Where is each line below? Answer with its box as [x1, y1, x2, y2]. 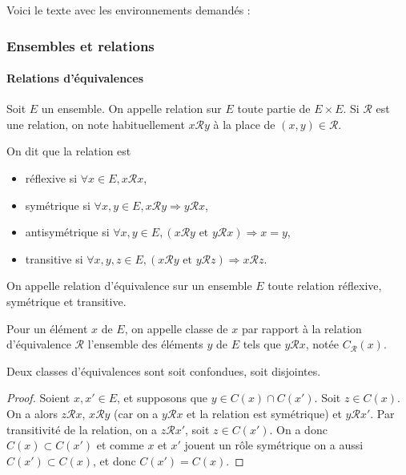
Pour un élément [6, 320, 88, 336]
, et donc [93, 452, 136, 469]
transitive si [25, 250, 83, 267]
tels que [243, 336, 281, 352]
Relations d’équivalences [6, 70, 143, 87]
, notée [305, 336, 339, 352]
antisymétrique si [25, 223, 110, 240]
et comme [96, 437, 144, 453]
